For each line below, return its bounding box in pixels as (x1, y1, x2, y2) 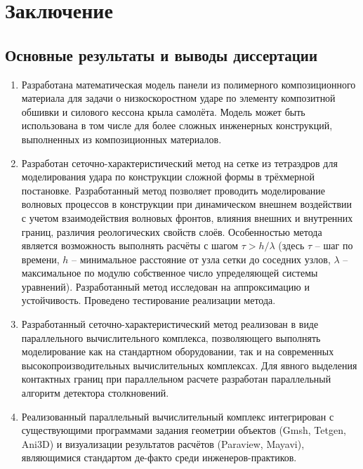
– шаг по (315, 238, 353, 253)
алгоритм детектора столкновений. (21, 385, 169, 400)
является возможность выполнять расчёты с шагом (21, 238, 239, 253)
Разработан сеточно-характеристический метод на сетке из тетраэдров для (21, 155, 338, 170)
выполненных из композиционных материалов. (21, 131, 222, 146)
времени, (21, 251, 60, 266)
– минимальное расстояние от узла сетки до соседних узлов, (71, 251, 331, 266)
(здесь (278, 238, 305, 253)
